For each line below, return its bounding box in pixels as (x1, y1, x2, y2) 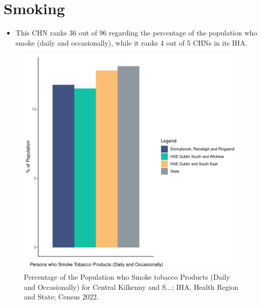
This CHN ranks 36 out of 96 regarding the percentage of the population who (15, 27, 257, 38)
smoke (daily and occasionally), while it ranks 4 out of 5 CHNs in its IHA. (15, 37, 247, 48)
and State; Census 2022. (24, 291, 99, 302)
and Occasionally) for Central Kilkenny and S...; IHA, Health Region (24, 281, 239, 292)
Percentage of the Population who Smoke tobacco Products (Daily (24, 271, 230, 282)
